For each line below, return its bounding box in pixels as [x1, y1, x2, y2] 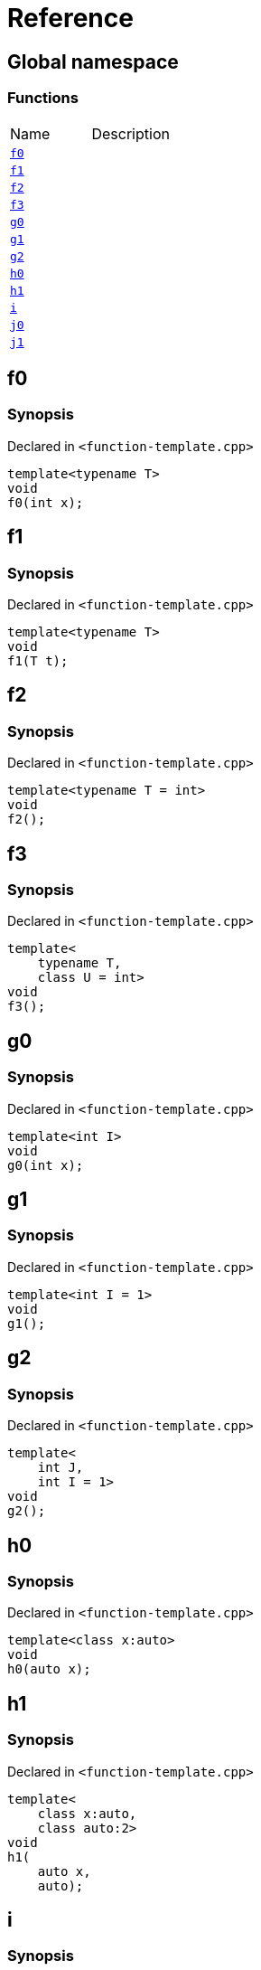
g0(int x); [7, 1157, 84, 1173]
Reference [7, 3, 134, 33]
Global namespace [7, 50, 179, 73]
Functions [7, 89, 79, 108]
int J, [37, 1460, 84, 1475]
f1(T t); [7, 653, 69, 668]
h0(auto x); [7, 1662, 91, 1677]
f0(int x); [7, 495, 84, 510]
